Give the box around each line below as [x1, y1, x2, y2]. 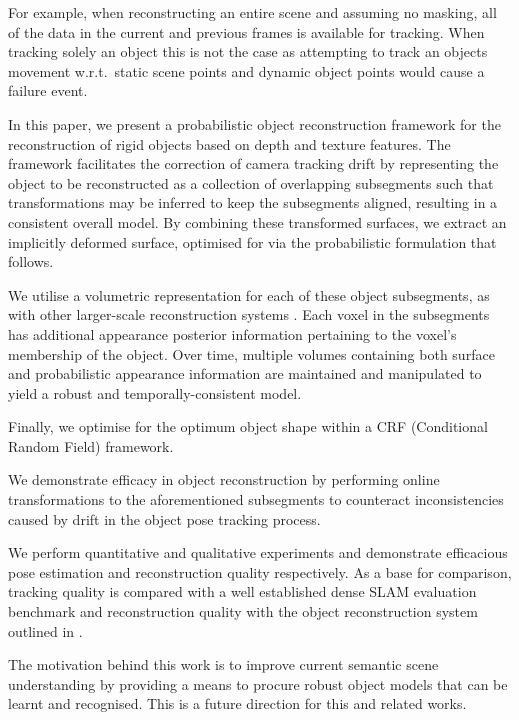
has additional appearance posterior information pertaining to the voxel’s [8, 323, 457, 344]
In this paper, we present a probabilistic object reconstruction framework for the [8, 113, 501, 134]
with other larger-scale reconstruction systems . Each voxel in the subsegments [8, 304, 490, 325]
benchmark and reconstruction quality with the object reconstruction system [8, 601, 478, 622]
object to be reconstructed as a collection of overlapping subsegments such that [8, 172, 494, 193]
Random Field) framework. [8, 435, 174, 456]
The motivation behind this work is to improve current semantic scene [8, 654, 439, 675]
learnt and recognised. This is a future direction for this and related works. [8, 693, 467, 714]
